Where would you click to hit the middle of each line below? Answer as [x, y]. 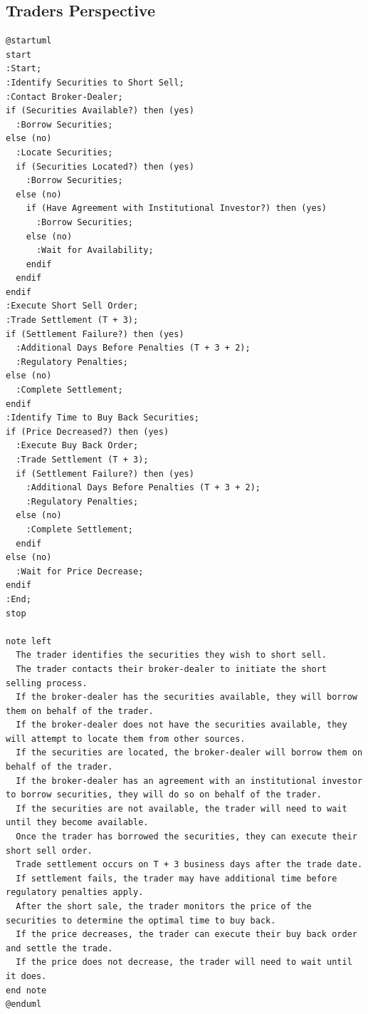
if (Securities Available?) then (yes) [100, 111]
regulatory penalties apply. [75, 893]
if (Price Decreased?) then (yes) [88, 431]
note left [29, 641]
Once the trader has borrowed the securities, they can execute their [186, 837]
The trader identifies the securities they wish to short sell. [172, 655]
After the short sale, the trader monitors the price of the [164, 907]
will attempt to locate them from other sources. [126, 739]
